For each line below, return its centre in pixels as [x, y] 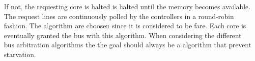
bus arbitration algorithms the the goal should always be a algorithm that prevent [128, 45]
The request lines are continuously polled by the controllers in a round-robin [119, 16]
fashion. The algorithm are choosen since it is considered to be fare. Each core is [125, 26]
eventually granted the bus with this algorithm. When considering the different [123, 35]
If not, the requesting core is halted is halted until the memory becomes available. [127, 6]
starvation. [20, 54]
